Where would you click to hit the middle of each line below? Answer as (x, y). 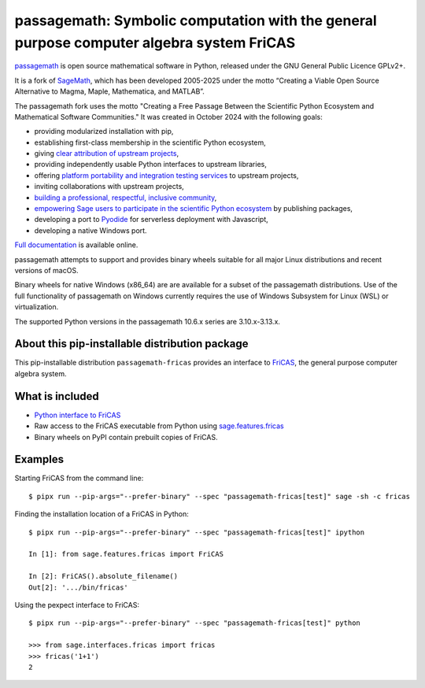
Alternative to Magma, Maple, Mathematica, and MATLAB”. (109, 91)
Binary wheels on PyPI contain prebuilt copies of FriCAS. (126, 437)
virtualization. (37, 307)
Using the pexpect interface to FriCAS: (77, 605)
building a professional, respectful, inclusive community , (126, 198)
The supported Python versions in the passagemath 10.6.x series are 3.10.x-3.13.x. (148, 321)
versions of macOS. (46, 270)
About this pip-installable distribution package (131, 344)
